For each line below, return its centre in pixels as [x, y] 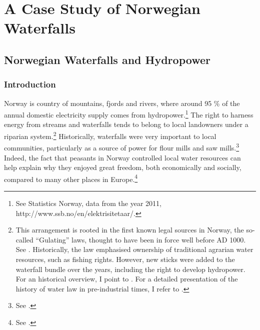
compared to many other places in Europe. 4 [71, 178]
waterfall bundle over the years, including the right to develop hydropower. [130, 269]
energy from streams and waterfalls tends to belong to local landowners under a [126, 124]
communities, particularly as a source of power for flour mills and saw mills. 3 [122, 147]
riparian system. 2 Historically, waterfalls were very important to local [110, 135]
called [24, 239]
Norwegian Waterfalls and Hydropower [107, 59]
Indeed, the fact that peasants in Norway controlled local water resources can [122, 157]
